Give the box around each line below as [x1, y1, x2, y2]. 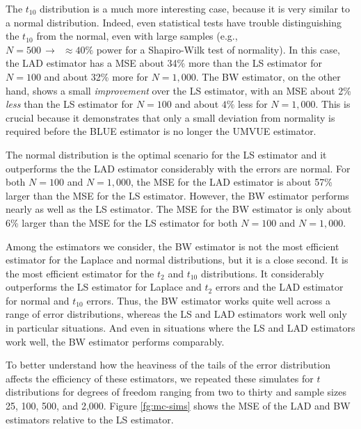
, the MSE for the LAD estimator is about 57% [131, 175, 332, 189]
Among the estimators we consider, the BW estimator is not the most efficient [6, 238, 339, 253]
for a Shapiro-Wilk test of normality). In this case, [125, 42, 340, 56]
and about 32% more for [44, 69, 148, 83]
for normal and [6, 293, 70, 307]
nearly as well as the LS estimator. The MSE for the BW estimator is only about [6, 202, 352, 216]
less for [238, 97, 268, 111]
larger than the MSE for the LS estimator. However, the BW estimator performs [6, 188, 349, 202]
